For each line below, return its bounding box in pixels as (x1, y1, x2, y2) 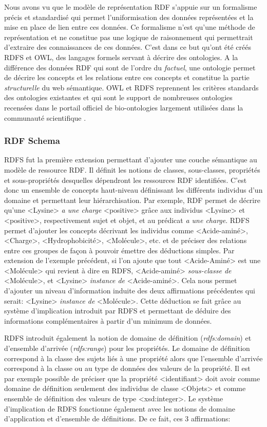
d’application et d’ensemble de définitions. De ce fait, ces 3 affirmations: (4, 413, 231, 424)
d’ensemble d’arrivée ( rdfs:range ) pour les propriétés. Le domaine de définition (4, 343, 250, 354)
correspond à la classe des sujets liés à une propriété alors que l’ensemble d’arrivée (4, 352, 263, 363)
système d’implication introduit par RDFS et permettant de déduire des (4, 305, 231, 316)
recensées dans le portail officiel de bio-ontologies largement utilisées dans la (4, 102, 243, 113)
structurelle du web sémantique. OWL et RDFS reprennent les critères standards (4, 82, 259, 92)
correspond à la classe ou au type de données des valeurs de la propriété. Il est (4, 363, 251, 374)
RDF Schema (4, 134, 60, 147)
